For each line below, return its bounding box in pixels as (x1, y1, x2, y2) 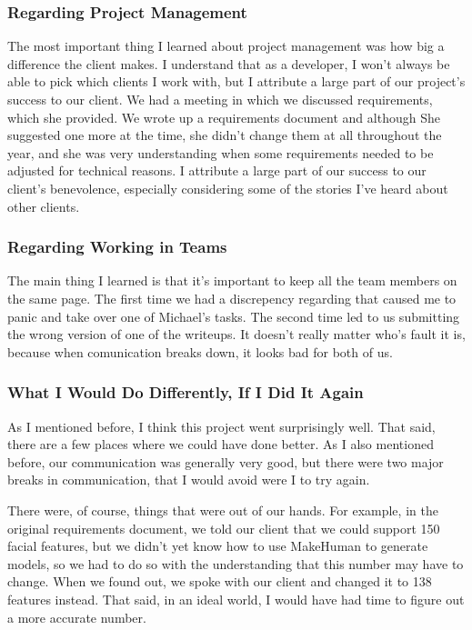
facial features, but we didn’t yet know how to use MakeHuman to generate (7, 536, 428, 555)
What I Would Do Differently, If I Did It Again (7, 381, 364, 404)
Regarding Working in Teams (7, 235, 227, 258)
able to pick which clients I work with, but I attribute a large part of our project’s (7, 72, 466, 91)
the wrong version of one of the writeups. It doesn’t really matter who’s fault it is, (7, 325, 466, 344)
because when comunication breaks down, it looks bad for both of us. (7, 342, 393, 361)
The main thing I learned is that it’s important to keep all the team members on (7, 271, 457, 290)
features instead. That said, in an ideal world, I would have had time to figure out (7, 589, 465, 608)
